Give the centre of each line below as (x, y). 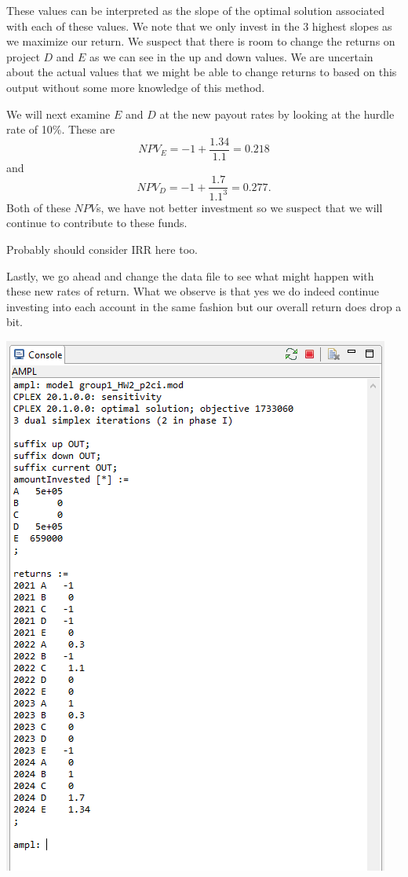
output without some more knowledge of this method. (136, 87)
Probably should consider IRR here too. (102, 249)
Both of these (38, 207)
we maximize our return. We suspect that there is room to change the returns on (201, 41)
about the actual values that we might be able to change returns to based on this (202, 72)
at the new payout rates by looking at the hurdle (277, 114)
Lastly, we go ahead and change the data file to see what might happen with (190, 275)
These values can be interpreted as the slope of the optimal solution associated (196, 10)
